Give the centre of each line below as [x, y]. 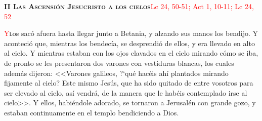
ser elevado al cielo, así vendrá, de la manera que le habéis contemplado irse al [126, 92]
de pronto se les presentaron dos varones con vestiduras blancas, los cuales [119, 63]
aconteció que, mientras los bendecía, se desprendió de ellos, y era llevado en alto [129, 43]
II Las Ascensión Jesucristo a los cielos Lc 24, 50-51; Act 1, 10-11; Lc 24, [129, 6]
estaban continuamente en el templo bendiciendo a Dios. [92, 112]
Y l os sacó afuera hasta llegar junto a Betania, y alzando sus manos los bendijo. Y [131, 33]
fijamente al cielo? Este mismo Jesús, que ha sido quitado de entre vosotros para [129, 83]
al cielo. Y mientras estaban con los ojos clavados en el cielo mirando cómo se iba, [131, 53]
